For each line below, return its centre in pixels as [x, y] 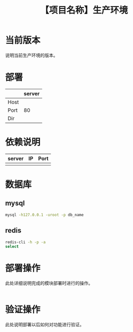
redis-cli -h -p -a [25, 242]
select [12, 247]
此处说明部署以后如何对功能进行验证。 [44, 324]
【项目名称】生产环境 [84, 10]
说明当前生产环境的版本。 [31, 55]
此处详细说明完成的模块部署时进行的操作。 [49, 283]
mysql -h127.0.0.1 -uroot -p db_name [44, 215]
